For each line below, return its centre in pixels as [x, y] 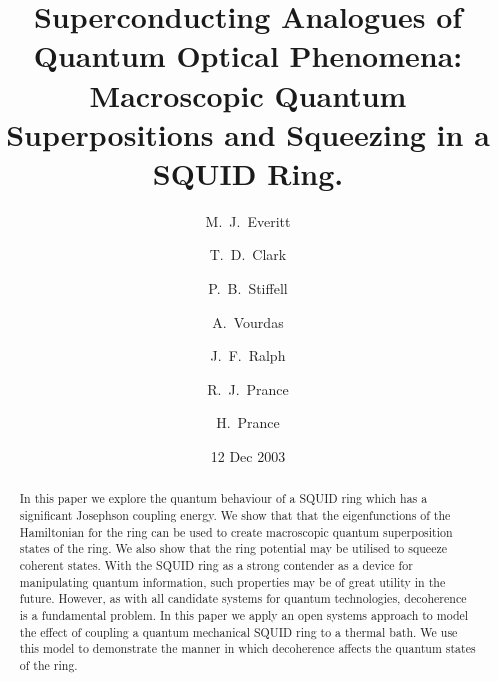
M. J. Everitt [248, 220]
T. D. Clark [248, 254]
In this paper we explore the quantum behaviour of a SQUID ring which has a [223, 498]
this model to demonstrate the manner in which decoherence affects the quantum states [247, 648]
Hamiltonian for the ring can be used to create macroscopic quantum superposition [236, 531]
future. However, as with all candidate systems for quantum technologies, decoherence [243, 598]
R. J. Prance [248, 388]
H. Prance [248, 422]
